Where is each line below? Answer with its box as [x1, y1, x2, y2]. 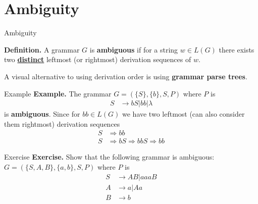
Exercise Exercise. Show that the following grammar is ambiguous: [4, 151, 215, 162]
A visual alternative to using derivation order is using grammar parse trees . [4, 71, 247, 81]
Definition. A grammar [4, 44, 80, 55]
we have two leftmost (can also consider [122, 109, 245, 119]
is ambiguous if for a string [89, 44, 178, 55]
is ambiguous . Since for [4, 109, 80, 119]
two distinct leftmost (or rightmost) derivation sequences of [4, 54, 191, 65]
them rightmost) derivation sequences [4, 118, 120, 129]
